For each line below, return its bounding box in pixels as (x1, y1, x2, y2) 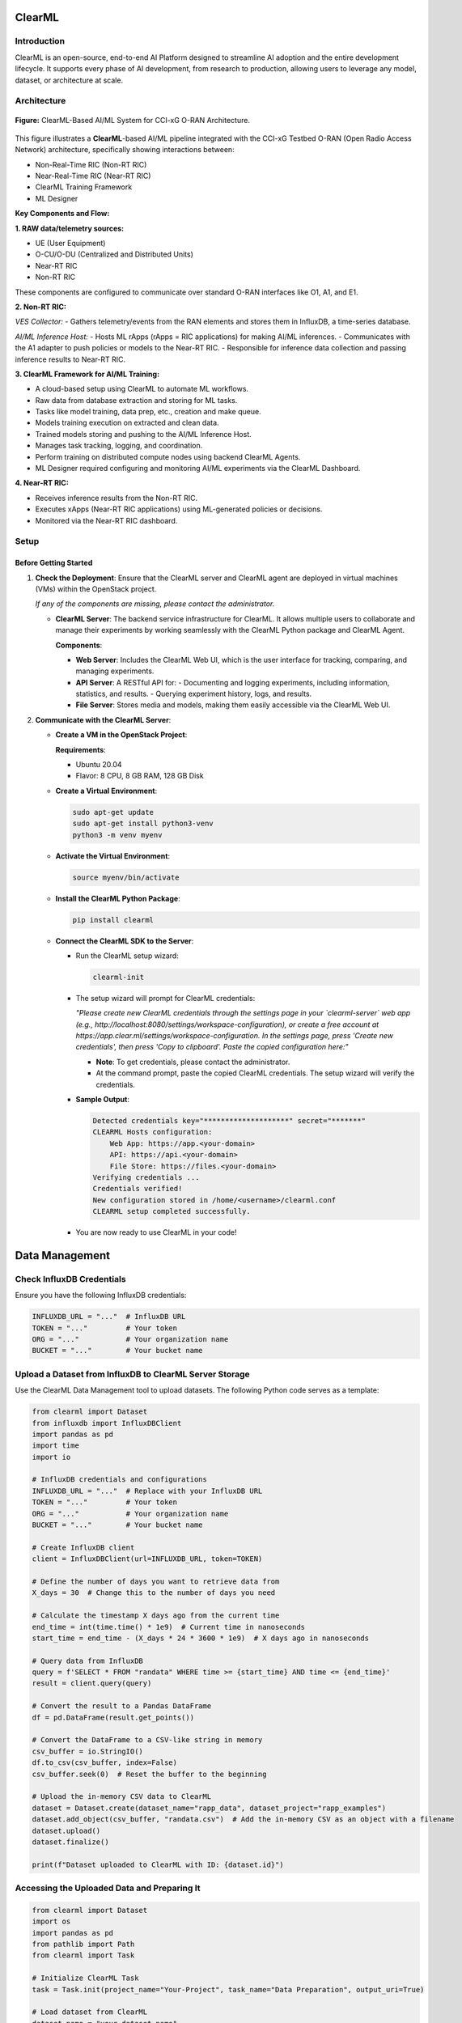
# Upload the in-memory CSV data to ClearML (32, 1792, 212, 1801)
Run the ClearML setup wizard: (75, 951, 180, 961)
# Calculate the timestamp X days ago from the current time (32, 1611, 280, 1620)
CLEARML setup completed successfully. (92, 1207, 251, 1216)
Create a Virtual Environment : (55, 786, 158, 795)
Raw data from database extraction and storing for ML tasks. (35, 395, 238, 405)
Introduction (15, 36, 65, 47)
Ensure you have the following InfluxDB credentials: (15, 1291, 187, 1300)
